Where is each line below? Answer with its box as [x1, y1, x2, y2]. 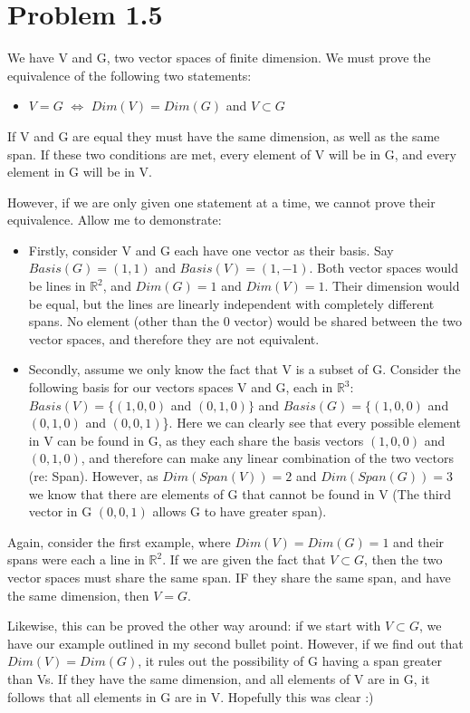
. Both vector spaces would [309, 258, 459, 277]
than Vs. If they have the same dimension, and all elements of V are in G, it [7, 669, 430, 688]
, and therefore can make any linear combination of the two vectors [81, 448, 454, 467]
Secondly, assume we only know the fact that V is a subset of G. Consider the [28, 360, 461, 379]
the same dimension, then [7, 585, 149, 604]
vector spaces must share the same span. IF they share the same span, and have [7, 567, 451, 586]
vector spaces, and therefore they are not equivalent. [28, 329, 320, 348]
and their [393, 532, 445, 551]
